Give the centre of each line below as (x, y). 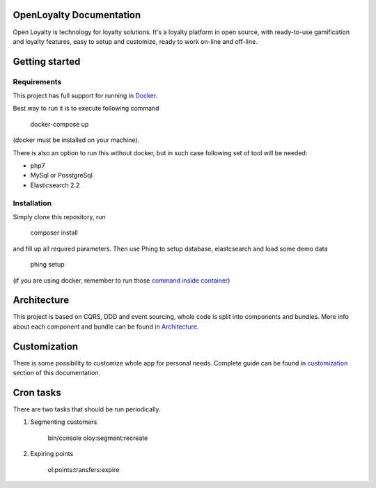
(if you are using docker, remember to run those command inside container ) (122, 280)
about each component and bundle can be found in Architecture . (106, 326)
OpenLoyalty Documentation (77, 15)
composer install (54, 233)
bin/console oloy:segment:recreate (98, 438)
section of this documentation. (57, 373)
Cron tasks (37, 392)
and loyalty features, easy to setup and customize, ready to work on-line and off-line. (135, 41)
